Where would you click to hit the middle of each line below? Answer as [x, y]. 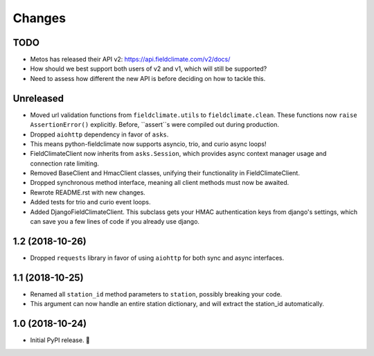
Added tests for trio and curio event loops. [90, 202]
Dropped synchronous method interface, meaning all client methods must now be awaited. [160, 183]
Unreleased [38, 98]
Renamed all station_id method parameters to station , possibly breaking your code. [156, 294]
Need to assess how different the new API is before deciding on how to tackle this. [148, 78]
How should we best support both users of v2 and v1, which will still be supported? [149, 69]
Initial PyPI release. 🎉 [60, 340]
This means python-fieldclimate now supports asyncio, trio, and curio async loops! [148, 144]
